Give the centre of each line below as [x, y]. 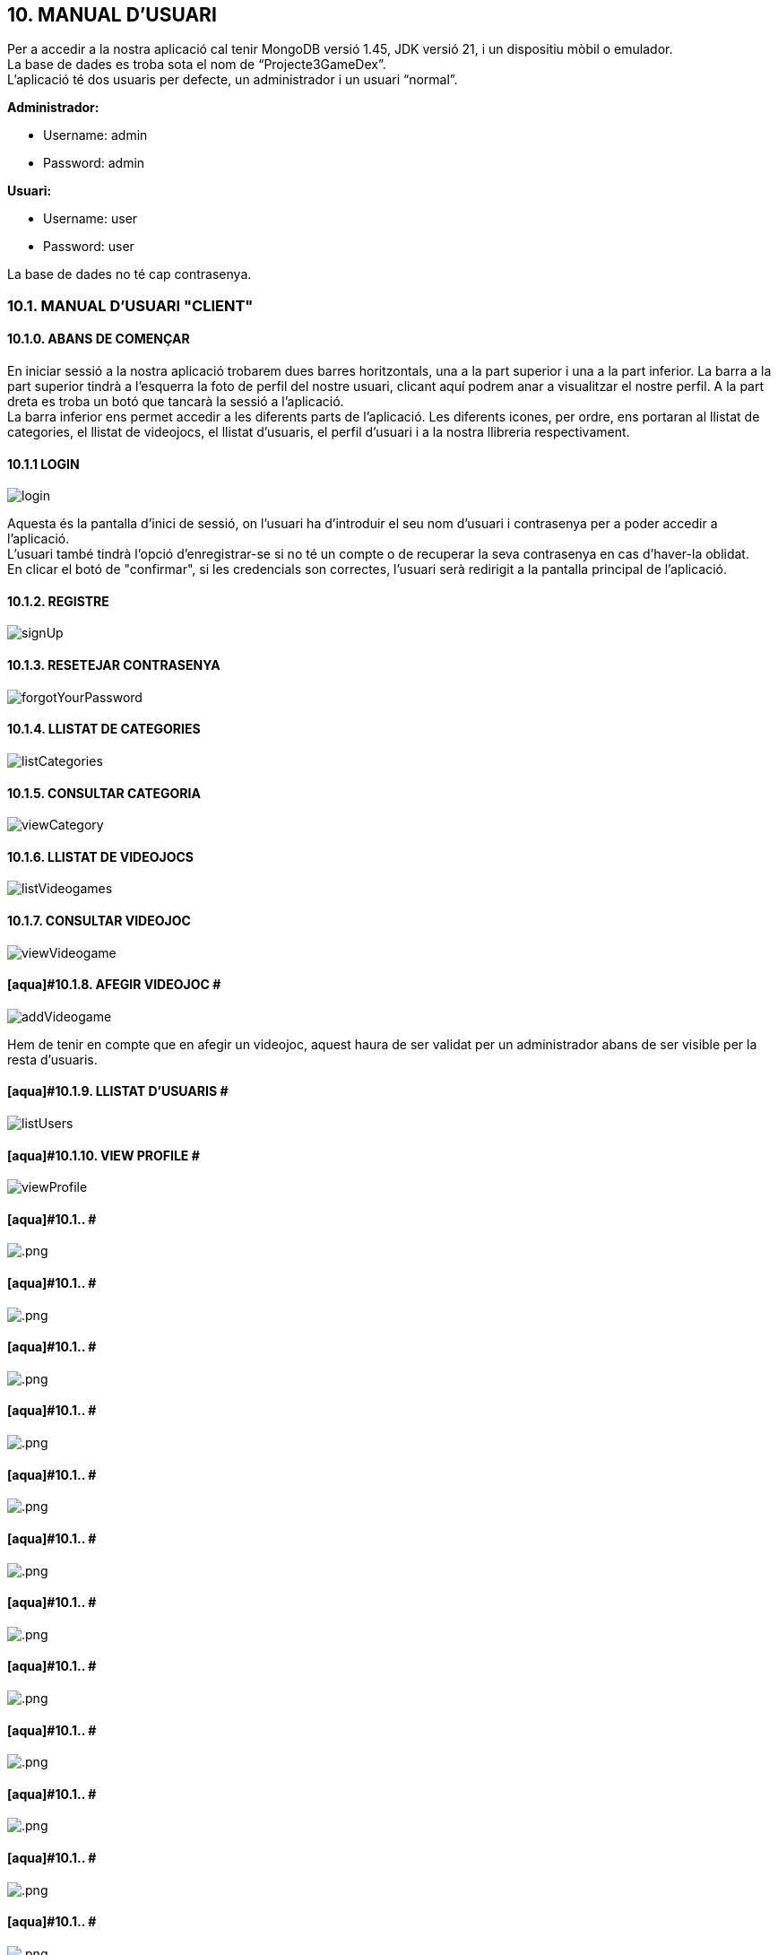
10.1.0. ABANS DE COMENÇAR [99, 339]
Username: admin [95, 135]
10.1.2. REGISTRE [58, 601]
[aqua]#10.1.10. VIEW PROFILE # [104, 1155]
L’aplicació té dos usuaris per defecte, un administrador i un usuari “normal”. [233, 80]
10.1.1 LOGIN [43, 464]
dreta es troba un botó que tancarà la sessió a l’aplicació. [176, 402]
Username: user [91, 219]
